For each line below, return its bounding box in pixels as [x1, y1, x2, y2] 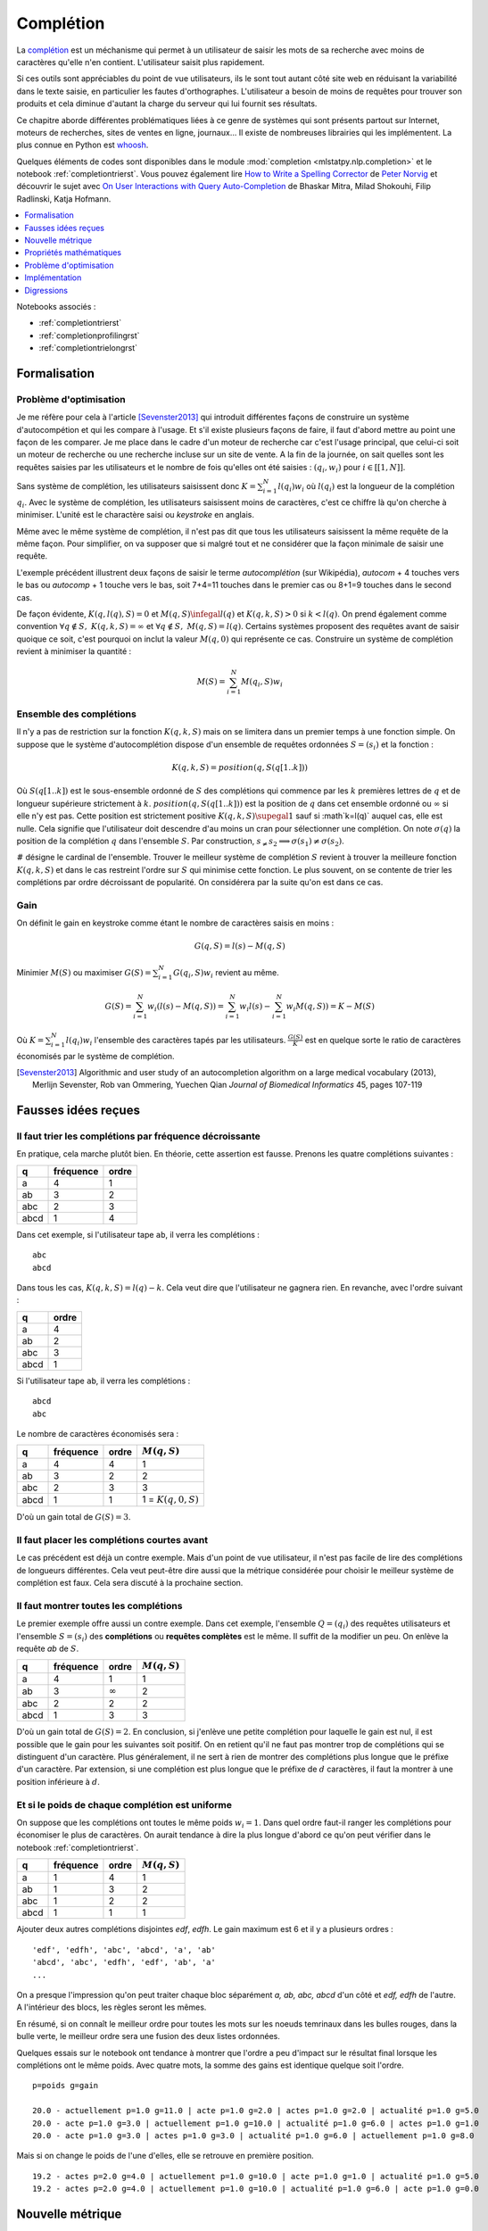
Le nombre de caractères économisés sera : [16, 1429, 178, 1439]
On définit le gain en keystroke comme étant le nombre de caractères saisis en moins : [16, 917, 335, 928]
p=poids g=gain [32, 2080, 99, 2091]
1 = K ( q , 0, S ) [142, 1493, 200, 1505]
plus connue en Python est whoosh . [16, 139, 149, 151]
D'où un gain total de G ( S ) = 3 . [16, 1512, 131, 1522]
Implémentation [24, 272, 82, 283]
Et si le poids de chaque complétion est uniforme [16, 1798, 232, 1811]
